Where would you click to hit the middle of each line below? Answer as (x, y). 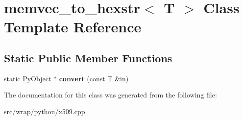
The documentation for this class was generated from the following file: (110, 95)
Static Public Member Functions (88, 58)
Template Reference (73, 27)
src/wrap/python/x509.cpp (45, 111)
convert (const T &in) (94, 78)
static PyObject (28, 78)
